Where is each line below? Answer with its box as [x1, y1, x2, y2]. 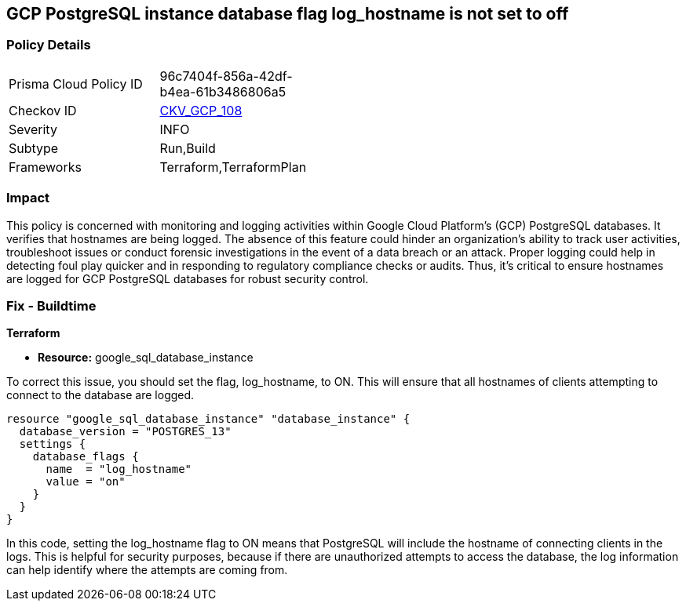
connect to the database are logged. [6, 388, 195, 402]
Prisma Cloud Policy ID [9, 75, 143, 92]
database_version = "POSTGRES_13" [19, 425, 232, 438]
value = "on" [46, 475, 126, 489]
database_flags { [32, 450, 139, 463]
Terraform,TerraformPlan [159, 158, 307, 175]
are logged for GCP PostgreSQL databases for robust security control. [6, 271, 369, 285]
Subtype [9, 140, 59, 156]
